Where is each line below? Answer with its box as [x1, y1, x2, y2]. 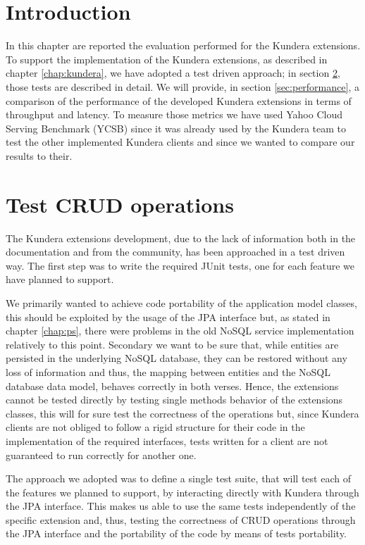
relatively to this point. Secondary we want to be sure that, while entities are [6, 337, 339, 351]
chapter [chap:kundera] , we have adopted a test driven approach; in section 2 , [6, 65, 340, 80]
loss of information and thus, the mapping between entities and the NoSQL [6, 364, 331, 379]
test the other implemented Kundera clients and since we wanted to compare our [6, 134, 355, 149]
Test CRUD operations [6, 189, 234, 218]
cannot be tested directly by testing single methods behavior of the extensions [6, 392, 343, 407]
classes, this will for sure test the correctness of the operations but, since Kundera [6, 406, 359, 420]
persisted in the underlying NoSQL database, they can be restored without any [6, 351, 347, 365]
